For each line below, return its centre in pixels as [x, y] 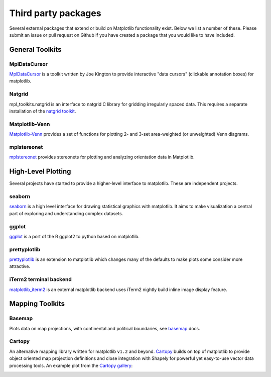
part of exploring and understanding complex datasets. [66, 213]
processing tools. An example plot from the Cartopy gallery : [71, 365]
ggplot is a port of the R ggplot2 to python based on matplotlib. [75, 236]
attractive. [20, 266]
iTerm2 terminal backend [41, 279]
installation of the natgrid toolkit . [43, 111]
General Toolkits [35, 50]
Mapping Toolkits [37, 304]
